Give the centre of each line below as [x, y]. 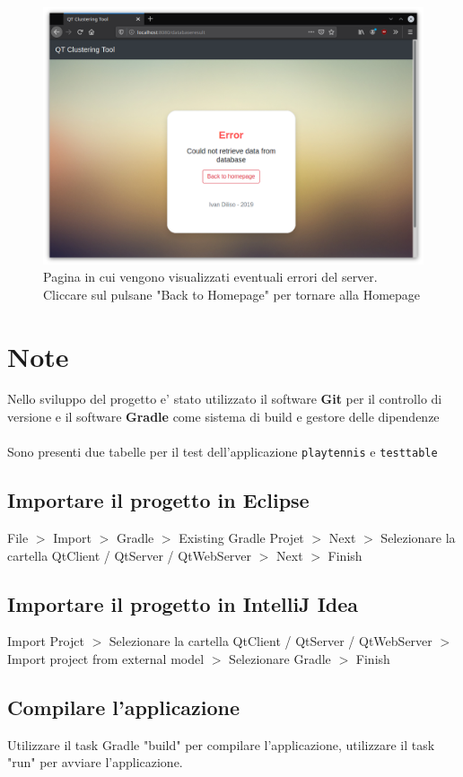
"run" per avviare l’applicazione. [95, 762]
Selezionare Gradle [280, 659]
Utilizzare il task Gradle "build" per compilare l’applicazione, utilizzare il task [221, 744]
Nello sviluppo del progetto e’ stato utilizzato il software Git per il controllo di [225, 399]
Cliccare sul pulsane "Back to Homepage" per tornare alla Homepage [232, 294]
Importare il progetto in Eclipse [158, 500]
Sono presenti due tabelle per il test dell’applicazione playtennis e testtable [223, 452]
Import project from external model [106, 659]
